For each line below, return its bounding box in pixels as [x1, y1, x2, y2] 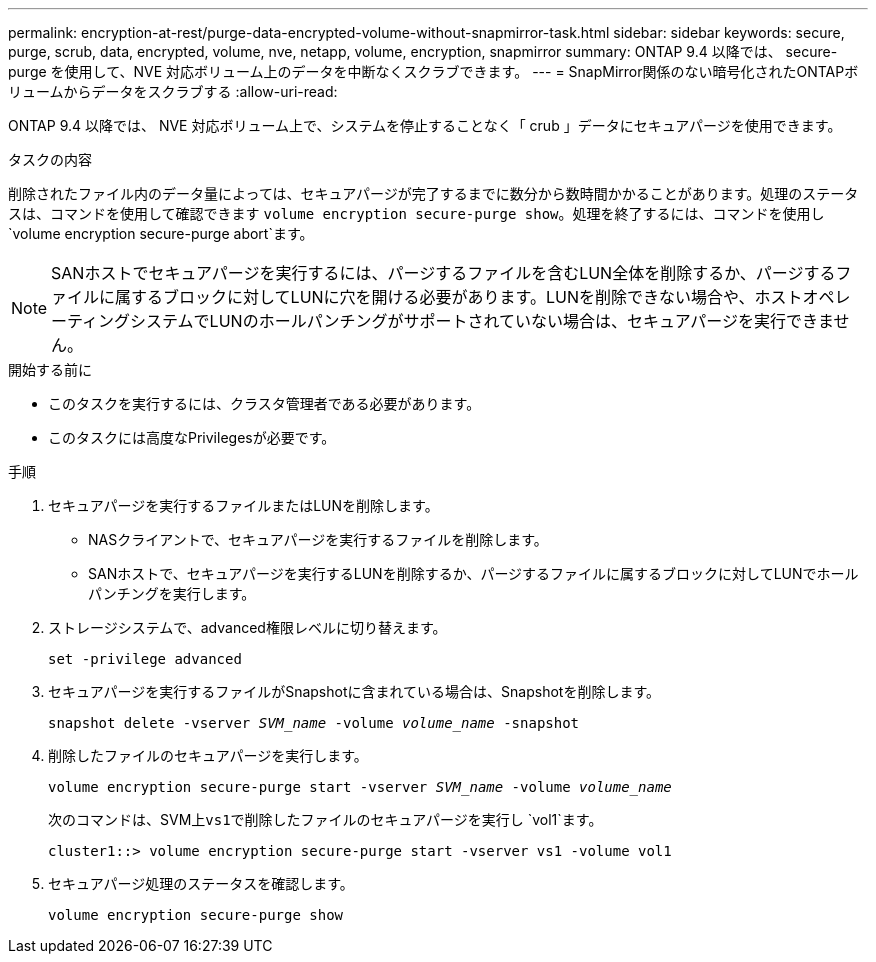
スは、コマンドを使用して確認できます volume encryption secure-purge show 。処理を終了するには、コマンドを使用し [8, 205, 825, 222]
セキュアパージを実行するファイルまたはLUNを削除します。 [48, 497, 439, 514]
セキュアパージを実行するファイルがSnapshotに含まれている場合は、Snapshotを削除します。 [48, 683, 660, 700]
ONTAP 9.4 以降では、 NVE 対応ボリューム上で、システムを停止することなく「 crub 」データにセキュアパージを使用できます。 [8, 117, 842, 134]
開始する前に [8, 361, 92, 378]
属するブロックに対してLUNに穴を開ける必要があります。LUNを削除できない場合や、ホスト [115, 287, 803, 307]
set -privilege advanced [48, 651, 242, 667]
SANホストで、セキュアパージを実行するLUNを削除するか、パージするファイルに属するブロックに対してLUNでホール [88, 565, 859, 582]
